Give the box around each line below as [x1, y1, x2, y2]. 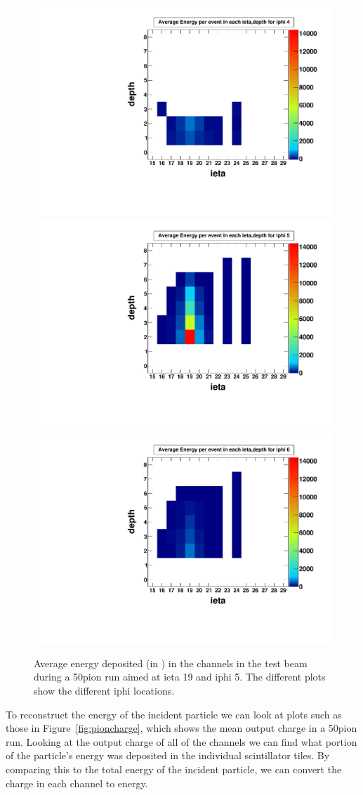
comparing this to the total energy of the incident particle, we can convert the [6, 761, 342, 776]
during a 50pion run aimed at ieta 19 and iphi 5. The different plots [34, 669, 326, 684]
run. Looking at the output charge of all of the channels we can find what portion [6, 734, 357, 749]
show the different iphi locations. [34, 683, 175, 697]
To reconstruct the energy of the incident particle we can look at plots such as [6, 707, 342, 721]
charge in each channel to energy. [6, 775, 148, 790]
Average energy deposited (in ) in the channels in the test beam [34, 655, 308, 670]
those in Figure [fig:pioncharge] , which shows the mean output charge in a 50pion [6, 721, 357, 735]
